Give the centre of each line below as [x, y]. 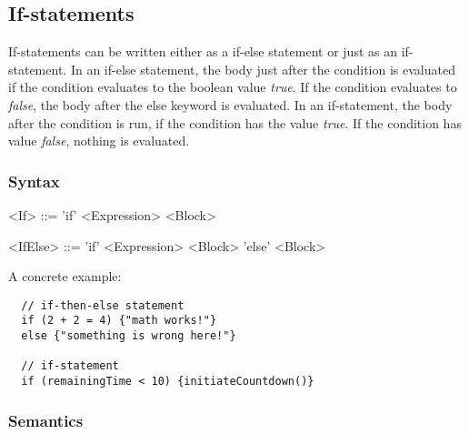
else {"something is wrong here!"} [129, 336]
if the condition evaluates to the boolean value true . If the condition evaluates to [233, 87]
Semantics [46, 420]
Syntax [34, 181]
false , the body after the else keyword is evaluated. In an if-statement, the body [230, 104]
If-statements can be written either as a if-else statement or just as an [203, 51]
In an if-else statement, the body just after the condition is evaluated [263, 69]
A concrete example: [65, 276]
